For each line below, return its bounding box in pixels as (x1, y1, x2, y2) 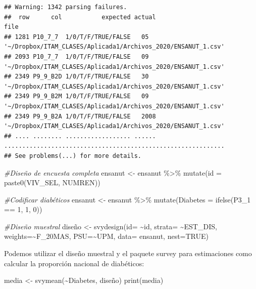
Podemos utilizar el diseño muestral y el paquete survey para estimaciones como (4, 248, 252, 259)
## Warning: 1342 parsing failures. (4, 4, 127, 11)
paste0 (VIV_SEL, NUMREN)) (4, 177, 100, 188)
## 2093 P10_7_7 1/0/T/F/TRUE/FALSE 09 (4, 53, 149, 60)
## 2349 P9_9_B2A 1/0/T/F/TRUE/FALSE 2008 (4, 112, 156, 120)
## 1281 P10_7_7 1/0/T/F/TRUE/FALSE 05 (4, 33, 149, 40)
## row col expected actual (4, 13, 156, 21)
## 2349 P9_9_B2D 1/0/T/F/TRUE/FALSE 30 (4, 73, 149, 80)
